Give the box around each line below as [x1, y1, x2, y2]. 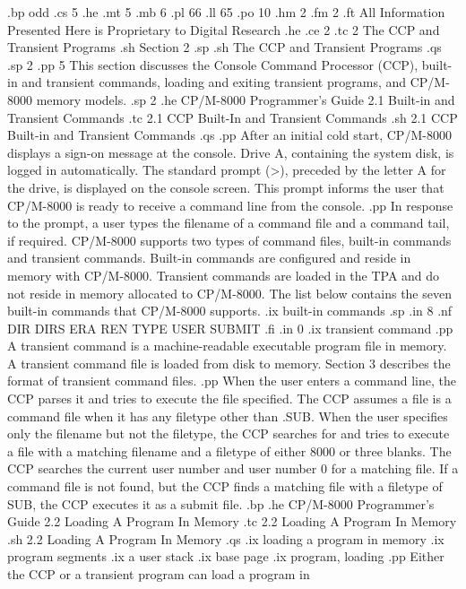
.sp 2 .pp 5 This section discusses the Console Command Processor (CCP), [7, 55, 419, 74]
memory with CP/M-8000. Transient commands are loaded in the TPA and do [7, 265, 440, 284]
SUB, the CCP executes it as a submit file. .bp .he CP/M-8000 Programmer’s [7, 494, 435, 513]
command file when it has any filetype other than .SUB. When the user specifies [7, 406, 448, 425]
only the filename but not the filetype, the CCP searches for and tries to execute [7, 424, 450, 443]
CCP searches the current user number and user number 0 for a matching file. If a [7, 459, 459, 478]
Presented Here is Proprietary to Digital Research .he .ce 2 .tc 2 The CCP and [7, 20, 440, 39]
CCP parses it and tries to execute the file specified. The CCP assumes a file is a [7, 389, 452, 408]
